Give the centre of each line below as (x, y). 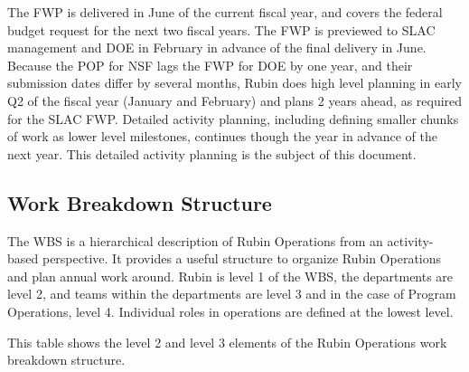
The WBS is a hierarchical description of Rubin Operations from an (195, 240)
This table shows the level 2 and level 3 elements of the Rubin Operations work (227, 342)
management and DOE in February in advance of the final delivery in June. (217, 48)
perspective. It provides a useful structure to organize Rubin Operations (242, 258)
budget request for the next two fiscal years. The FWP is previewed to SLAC (221, 29)
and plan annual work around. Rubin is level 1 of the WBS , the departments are (230, 276)
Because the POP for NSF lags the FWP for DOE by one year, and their (210, 65)
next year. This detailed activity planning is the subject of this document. (212, 153)
